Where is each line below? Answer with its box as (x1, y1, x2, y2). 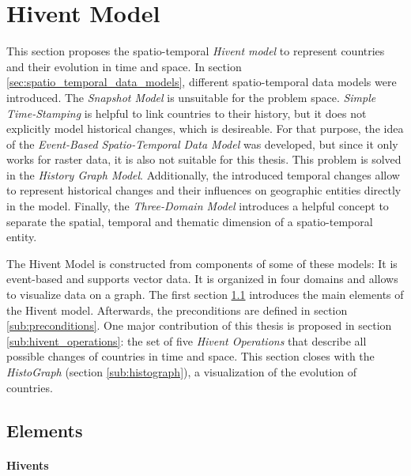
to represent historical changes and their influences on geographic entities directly (6, 182, 402, 198)
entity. (6, 229, 37, 245)
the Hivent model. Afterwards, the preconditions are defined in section (6, 301, 348, 318)
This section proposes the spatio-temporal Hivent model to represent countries (6, 43, 385, 59)
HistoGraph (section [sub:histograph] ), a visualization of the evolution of (6, 364, 357, 380)
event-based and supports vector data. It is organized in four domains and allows (6, 270, 398, 287)
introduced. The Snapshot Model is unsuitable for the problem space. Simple (6, 89, 376, 105)
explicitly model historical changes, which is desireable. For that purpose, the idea (6, 120, 404, 137)
